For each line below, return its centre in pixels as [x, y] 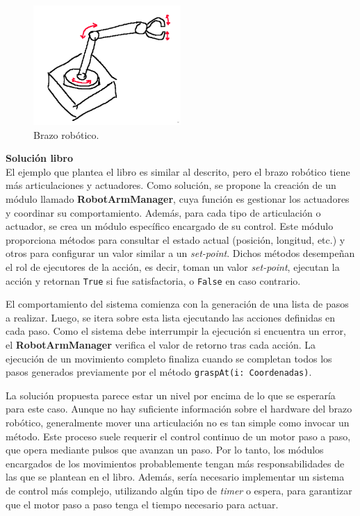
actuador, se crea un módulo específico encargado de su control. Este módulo [170, 226]
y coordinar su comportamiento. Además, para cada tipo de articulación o [163, 212]
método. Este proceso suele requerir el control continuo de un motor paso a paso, [178, 436]
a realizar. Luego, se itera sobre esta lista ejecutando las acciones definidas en [171, 317]
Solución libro [39, 158]
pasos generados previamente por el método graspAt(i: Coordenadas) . [159, 372]
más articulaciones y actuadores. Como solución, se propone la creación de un [171, 185]
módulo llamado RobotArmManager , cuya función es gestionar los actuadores [178, 198]
